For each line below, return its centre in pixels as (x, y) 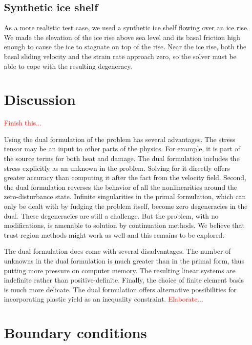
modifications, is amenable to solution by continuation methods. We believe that (125, 225)
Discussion (40, 99)
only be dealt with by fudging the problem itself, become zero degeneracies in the (126, 206)
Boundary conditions (75, 333)
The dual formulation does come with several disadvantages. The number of (117, 251)
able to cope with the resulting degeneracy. (68, 66)
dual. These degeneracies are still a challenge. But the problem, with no (111, 215)
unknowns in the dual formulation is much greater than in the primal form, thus (124, 261)
